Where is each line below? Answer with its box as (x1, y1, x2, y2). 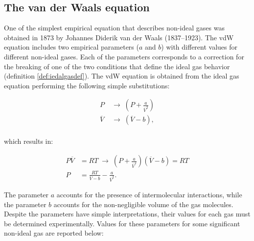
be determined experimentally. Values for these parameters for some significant (4, 218, 240, 228)
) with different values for (161, 42, 238, 52)
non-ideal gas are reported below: (4, 228, 104, 238)
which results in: (4, 136, 53, 146)
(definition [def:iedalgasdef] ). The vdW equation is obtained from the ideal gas (4, 71, 239, 81)
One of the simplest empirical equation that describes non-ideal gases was (4, 23, 225, 33)
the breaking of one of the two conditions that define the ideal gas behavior (4, 61, 230, 71)
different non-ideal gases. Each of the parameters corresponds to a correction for (4, 51, 244, 61)
